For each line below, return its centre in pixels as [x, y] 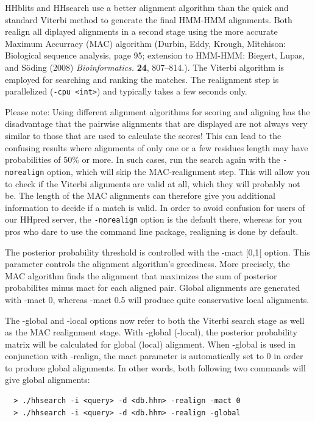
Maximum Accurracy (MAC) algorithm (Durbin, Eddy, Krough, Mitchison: [146, 43]
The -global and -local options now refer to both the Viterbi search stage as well [155, 320]
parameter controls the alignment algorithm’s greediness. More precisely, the [147, 264]
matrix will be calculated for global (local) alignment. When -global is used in [150, 344]
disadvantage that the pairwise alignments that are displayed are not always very [156, 123]
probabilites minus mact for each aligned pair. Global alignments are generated [153, 288]
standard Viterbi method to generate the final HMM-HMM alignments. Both [149, 19]
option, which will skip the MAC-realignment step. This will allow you [179, 171]
